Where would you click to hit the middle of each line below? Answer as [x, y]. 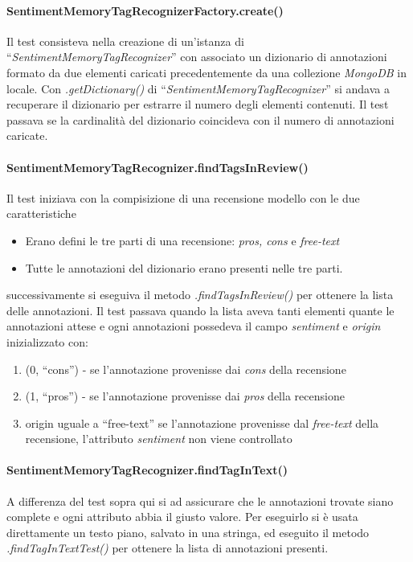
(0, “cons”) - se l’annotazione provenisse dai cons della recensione [186, 369]
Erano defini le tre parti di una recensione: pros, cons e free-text [182, 240]
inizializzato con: [47, 341]
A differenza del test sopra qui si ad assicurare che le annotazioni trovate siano [200, 500]
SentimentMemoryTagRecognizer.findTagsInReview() [157, 167]
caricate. [27, 135]
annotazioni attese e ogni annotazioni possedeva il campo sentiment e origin [194, 326]
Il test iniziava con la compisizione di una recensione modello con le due [183, 197]
